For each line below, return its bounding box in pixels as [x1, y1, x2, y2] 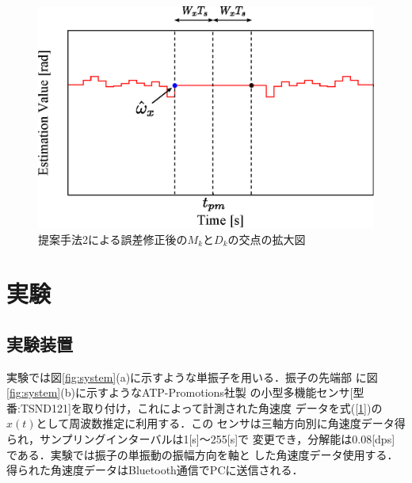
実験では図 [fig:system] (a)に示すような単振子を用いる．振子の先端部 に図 [6, 368, 378, 385]
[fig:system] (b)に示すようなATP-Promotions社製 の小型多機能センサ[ [6, 384, 353, 401]
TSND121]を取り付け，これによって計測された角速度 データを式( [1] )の [20, 399, 383, 416]
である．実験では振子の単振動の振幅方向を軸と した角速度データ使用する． [6, 446, 399, 462]
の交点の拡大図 [227, 230, 306, 247]
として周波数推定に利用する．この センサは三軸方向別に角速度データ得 [36, 415, 406, 432]
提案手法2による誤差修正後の [38, 230, 188, 247]
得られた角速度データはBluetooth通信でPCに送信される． [6, 462, 303, 478]
